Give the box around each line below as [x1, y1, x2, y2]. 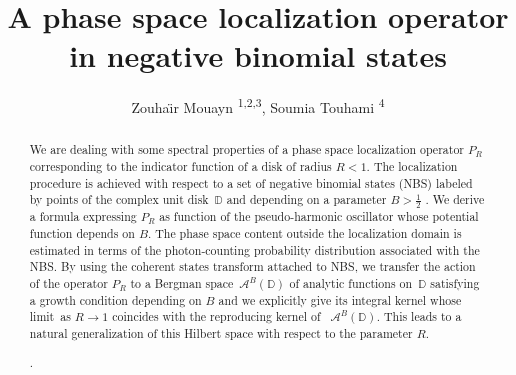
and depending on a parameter [226, 191, 387, 208]
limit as [29, 308, 71, 325]
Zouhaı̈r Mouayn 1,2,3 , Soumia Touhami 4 [131, 94, 385, 117]
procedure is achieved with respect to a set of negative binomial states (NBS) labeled [29, 174, 473, 191]
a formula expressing [29, 208, 137, 225]
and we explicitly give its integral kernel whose [218, 291, 462, 308]
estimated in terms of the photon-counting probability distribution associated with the [29, 241, 480, 258]
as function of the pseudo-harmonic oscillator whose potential [159, 208, 479, 225]
